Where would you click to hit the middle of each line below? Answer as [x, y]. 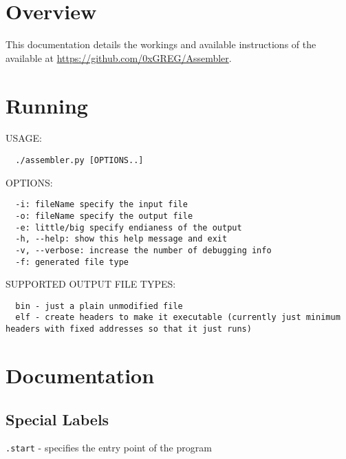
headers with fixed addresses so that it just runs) [129, 329]
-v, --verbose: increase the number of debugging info [143, 250]
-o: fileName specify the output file [104, 216]
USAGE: [24, 138]
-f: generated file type [72, 262]
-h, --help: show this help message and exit [121, 239]
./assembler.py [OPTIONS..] [79, 161]
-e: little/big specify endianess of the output [129, 227]
